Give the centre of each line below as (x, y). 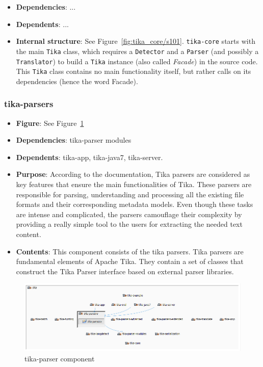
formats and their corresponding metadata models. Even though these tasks (135, 204)
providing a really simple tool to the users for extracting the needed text (129, 224)
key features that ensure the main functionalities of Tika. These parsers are (134, 184)
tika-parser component (60, 358)
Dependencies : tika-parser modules (74, 140)
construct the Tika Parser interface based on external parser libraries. (125, 271)
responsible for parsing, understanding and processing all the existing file (130, 194)
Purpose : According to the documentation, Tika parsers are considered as (133, 174)
